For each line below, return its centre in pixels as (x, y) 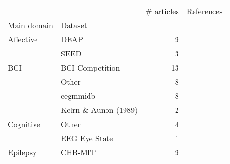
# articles (162, 11)
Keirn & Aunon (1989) (99, 110)
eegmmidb (78, 96)
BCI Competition (90, 67)
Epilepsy (22, 152)
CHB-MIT (78, 152)
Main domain (30, 25)
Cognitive (24, 124)
